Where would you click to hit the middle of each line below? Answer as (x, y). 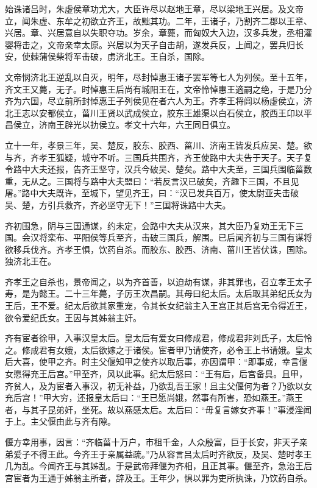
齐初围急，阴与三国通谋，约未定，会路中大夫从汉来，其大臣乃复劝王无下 (150, 225)
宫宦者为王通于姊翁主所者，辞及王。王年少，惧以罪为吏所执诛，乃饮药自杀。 (158, 477)
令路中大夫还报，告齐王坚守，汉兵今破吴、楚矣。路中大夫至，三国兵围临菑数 (158, 169)
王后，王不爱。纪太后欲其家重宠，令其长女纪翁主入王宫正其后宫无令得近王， (158, 306)
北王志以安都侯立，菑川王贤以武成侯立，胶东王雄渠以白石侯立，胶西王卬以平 (158, 112)
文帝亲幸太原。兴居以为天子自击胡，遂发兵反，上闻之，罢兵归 (171, 44)
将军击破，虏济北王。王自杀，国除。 (137, 56)
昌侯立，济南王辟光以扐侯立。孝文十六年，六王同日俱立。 (120, 125)
